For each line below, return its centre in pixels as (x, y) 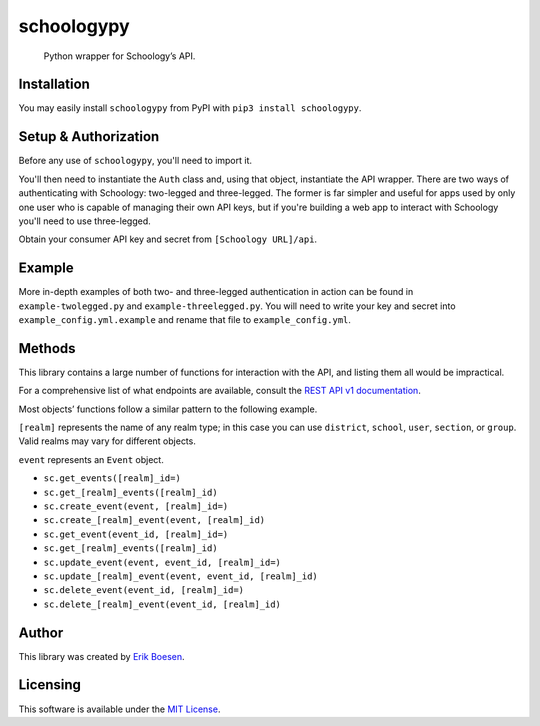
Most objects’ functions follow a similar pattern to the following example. (168, 409)
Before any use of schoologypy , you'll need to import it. (135, 161)
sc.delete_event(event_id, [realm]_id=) (144, 590)
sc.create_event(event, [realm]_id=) (136, 506)
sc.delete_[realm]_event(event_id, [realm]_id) (162, 604)
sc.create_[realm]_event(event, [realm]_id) (154, 520)
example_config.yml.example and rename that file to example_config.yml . (185, 319)
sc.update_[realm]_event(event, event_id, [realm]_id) (181, 576)
